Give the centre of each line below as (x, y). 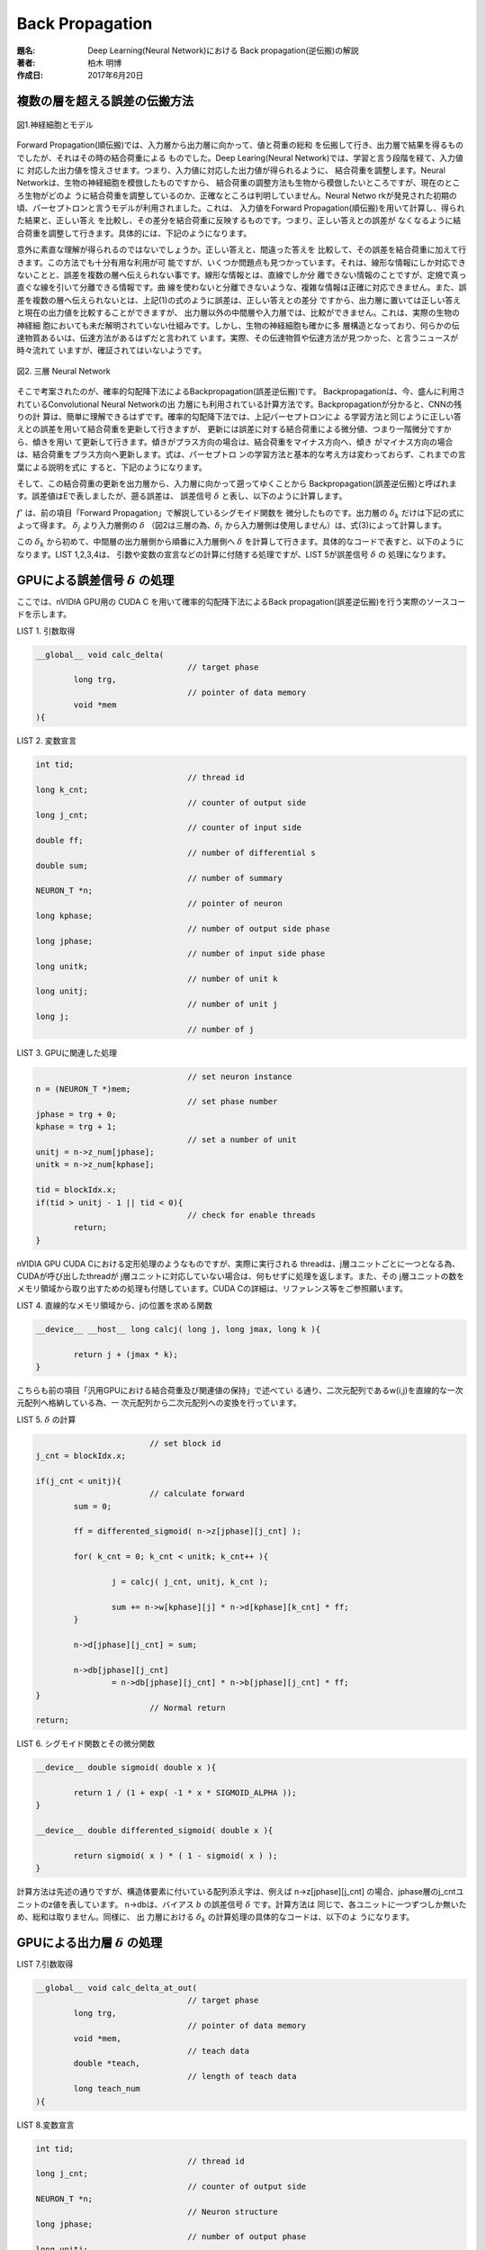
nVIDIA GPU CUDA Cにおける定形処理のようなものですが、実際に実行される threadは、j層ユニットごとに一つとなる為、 (238, 1264)
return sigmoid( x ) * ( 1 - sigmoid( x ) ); (175, 1856)
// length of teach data (242, 2076)
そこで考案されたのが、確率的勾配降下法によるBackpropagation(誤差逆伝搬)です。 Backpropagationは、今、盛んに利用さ (241, 391)
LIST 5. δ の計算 (46, 1419)
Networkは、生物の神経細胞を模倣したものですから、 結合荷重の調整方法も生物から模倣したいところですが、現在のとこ (238, 183)
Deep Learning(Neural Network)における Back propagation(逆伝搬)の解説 (223, 50)
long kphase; (64, 916)
